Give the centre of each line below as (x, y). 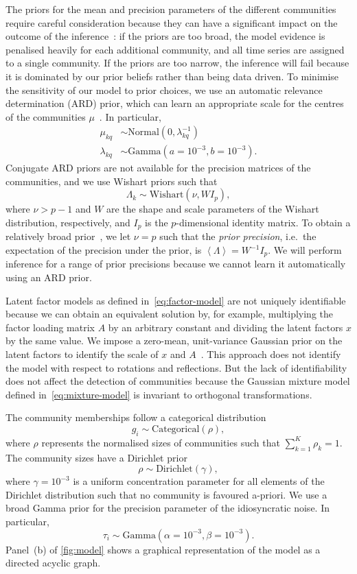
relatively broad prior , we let (68, 236)
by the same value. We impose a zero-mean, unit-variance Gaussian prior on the (174, 340)
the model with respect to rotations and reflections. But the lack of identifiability (176, 367)
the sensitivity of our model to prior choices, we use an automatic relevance (164, 89)
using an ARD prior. (49, 277)
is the (157, 222)
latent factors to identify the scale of (82, 354)
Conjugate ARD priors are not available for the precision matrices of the (158, 168)
